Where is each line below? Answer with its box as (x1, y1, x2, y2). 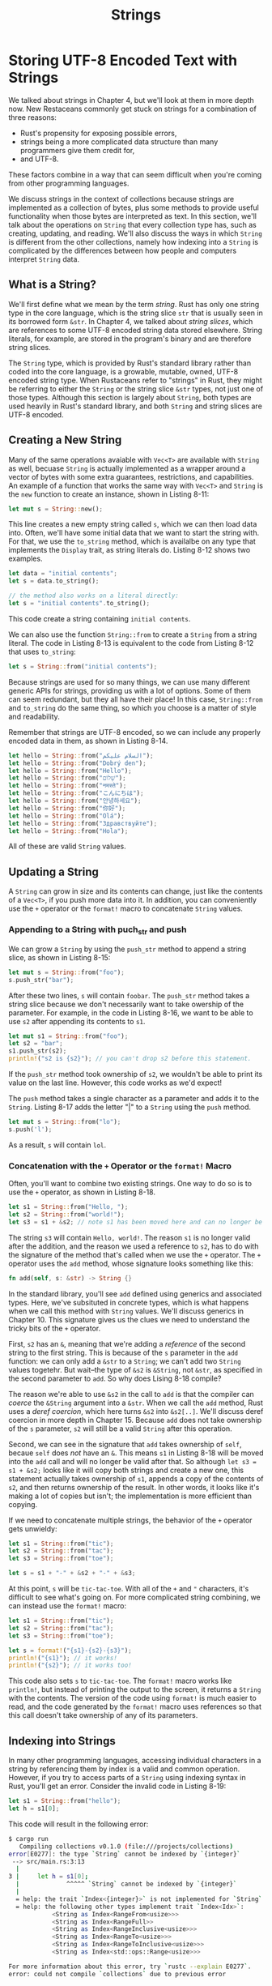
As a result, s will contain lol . (8, 1140, 107, 1150)
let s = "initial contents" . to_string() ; (8, 600, 151, 608)
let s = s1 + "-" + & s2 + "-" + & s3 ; (8, 1570, 136, 1578)
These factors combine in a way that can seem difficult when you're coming (8, 169, 262, 179)
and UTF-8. (19, 154, 59, 164)
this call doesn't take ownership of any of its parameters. (8, 1711, 198, 1720)
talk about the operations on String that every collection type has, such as (8, 220, 257, 229)
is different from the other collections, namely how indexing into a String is (8, 237, 259, 246)
